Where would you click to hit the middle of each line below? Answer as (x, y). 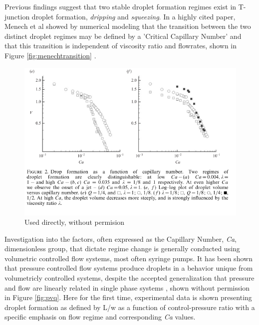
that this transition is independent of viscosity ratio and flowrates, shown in (121, 46)
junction (17, 16)
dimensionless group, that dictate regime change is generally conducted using (122, 248)
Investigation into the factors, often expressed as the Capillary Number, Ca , (121, 239)
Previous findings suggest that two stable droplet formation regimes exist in (121, 6)
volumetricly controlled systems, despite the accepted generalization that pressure (129, 278)
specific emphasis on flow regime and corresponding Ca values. (100, 317)
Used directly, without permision (75, 222)
